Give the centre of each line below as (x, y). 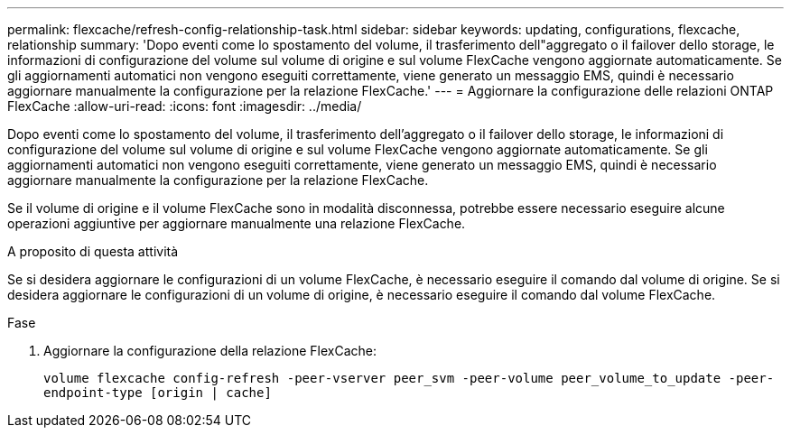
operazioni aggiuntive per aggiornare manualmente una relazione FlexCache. (237, 223)
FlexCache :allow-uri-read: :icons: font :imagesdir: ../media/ (185, 106)
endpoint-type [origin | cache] (158, 393)
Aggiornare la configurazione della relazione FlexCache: (210, 351)
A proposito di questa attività (93, 251)
